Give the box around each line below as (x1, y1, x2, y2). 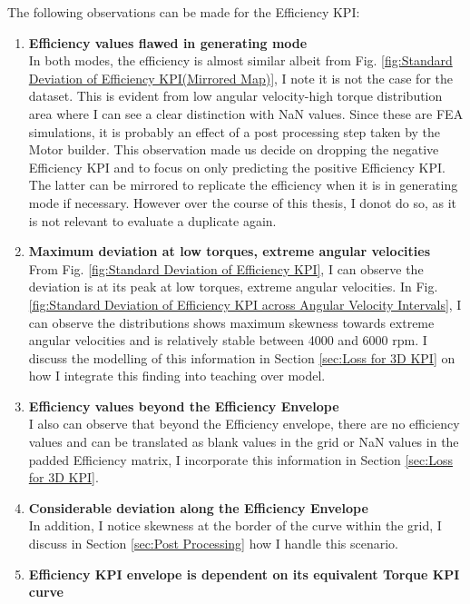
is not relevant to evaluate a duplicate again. (28, 211, 277, 230)
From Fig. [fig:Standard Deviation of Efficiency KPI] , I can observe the (28, 259, 424, 278)
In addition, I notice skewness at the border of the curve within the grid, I (28, 516, 442, 535)
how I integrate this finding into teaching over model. (28, 366, 326, 385)
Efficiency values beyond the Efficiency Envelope (28, 396, 339, 415)
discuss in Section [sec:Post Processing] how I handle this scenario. (28, 534, 398, 553)
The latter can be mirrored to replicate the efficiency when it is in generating (28, 175, 458, 194)
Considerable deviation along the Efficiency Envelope (28, 498, 368, 517)
